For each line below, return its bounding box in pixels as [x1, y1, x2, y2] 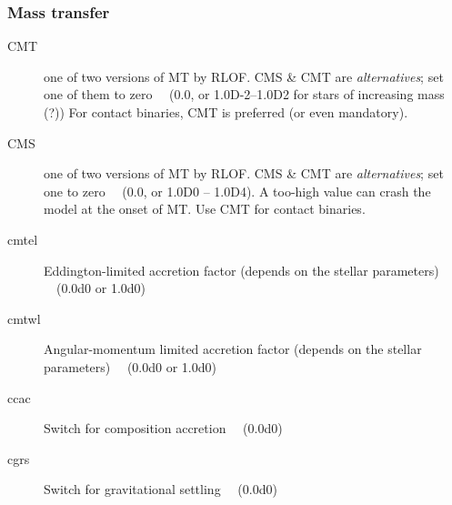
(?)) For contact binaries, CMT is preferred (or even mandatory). [44, 103, 408, 121]
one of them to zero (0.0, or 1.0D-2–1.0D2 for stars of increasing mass [44, 85, 445, 104]
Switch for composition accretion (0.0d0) [44, 419, 283, 438]
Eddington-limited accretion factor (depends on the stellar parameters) [44, 260, 439, 279]
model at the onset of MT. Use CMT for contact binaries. [44, 199, 366, 218]
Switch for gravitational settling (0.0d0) [44, 480, 277, 499]
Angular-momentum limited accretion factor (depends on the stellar [44, 339, 422, 359]
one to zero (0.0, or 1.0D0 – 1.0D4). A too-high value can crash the [44, 181, 431, 200]
